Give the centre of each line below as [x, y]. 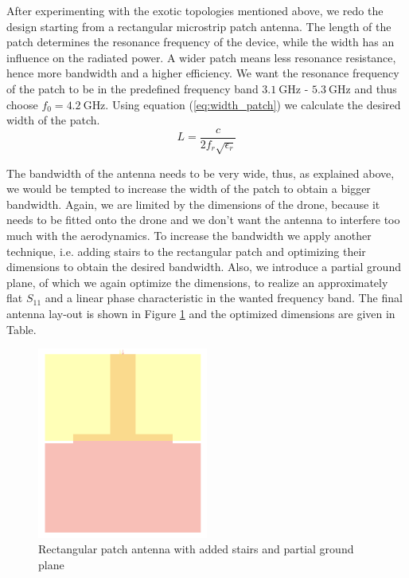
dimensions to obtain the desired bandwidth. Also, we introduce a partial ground [204, 267]
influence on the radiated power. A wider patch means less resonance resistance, [201, 57]
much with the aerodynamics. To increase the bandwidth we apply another [189, 235]
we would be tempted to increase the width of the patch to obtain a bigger [189, 189]
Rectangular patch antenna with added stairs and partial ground [196, 549]
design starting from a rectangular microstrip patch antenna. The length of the [199, 26]
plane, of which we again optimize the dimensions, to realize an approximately [197, 282]
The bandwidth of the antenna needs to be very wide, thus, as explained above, [201, 173]
